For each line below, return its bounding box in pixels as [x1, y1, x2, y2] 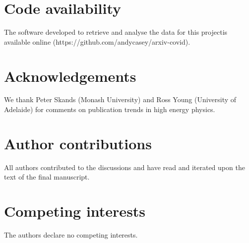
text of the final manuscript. [4, 172, 90, 182]
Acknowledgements [4, 65, 136, 86]
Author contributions [4, 133, 152, 153]
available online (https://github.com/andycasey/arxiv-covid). [4, 36, 190, 47]
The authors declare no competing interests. [4, 230, 138, 240]
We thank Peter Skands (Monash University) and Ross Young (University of [4, 94, 237, 105]
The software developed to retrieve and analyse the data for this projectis [4, 27, 228, 37]
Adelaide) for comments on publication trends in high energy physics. [4, 104, 215, 115]
